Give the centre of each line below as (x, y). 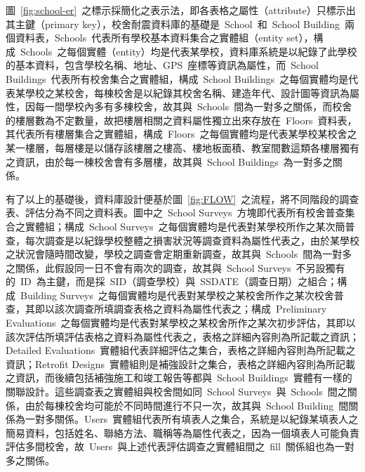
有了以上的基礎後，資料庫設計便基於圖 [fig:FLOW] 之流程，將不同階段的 (173, 198)
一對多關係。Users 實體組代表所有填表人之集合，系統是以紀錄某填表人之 (192, 419)
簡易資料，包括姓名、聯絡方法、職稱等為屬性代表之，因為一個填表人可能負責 (182, 432)
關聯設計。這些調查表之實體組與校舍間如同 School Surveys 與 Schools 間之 (177, 392)
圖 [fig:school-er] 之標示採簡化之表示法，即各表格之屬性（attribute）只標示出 (181, 10)
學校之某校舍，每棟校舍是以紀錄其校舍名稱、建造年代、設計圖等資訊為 (187, 92)
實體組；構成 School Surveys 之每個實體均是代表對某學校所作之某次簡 (185, 226)
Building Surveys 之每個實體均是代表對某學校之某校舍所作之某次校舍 (177, 295)
